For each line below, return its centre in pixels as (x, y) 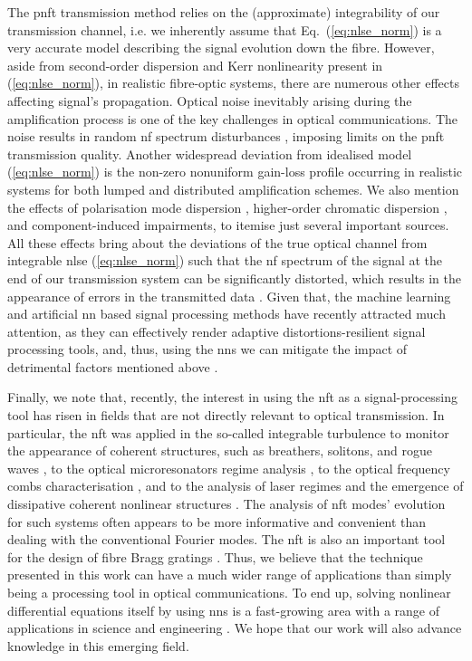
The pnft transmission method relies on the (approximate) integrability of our (224, 12)
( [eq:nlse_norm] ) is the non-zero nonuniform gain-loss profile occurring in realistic (235, 172)
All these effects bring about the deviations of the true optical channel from (217, 242)
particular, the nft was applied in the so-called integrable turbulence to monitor (228, 432)
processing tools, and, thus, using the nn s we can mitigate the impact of (207, 349)
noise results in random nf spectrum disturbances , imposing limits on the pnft (226, 136)
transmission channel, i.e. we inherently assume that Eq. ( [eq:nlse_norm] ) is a (225, 29)
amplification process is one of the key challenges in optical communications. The (233, 118)
